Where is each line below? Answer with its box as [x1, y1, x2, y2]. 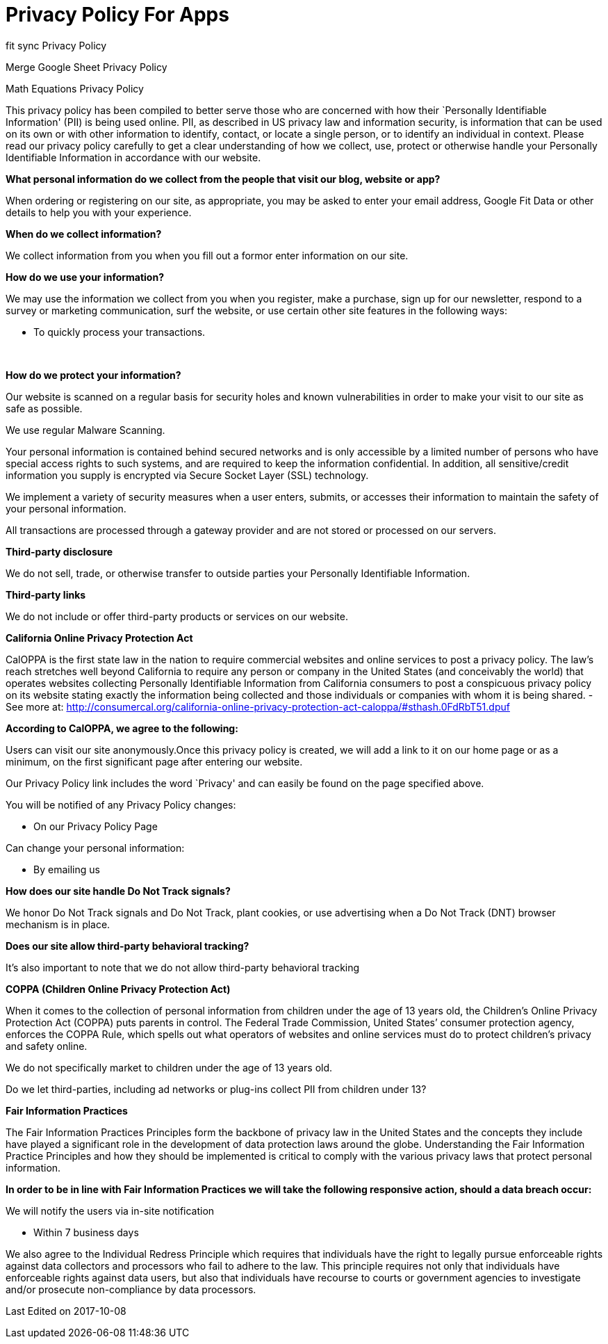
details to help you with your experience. [6, 206, 192, 218]
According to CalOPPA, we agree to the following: [6, 722, 238, 734]
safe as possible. [6, 402, 83, 414]
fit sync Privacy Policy [6, 39, 107, 51]
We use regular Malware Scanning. [6, 423, 165, 436]
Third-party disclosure [6, 545, 113, 558]
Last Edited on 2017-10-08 [6, 1304, 126, 1317]
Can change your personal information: [6, 841, 185, 854]
